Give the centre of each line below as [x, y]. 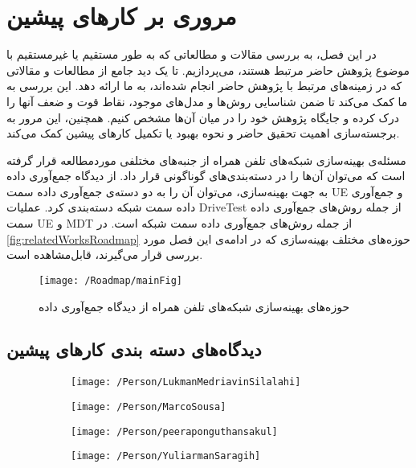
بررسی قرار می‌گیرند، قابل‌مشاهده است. [105, 255]
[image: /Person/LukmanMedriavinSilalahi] [186, 382]
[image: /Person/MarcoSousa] [149, 406]
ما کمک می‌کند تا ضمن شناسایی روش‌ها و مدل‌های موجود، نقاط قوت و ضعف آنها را [207, 101]
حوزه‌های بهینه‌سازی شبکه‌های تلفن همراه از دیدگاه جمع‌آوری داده [194, 306]
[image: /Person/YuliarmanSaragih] [166, 456]
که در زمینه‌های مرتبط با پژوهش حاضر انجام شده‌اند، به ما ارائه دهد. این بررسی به [204, 86]
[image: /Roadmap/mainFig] [110, 280]
